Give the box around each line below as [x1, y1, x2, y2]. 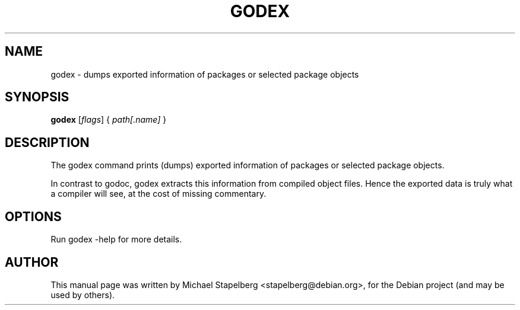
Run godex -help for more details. [50, 234, 182, 245]
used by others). [50, 289, 115, 300]
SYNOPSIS [5, 90, 69, 105]
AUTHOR [5, 254, 59, 270]
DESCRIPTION [5, 135, 90, 150]
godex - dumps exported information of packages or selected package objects [50, 69, 359, 79]
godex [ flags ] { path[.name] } [50, 114, 167, 125]
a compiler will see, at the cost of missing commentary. [50, 188, 267, 199]
